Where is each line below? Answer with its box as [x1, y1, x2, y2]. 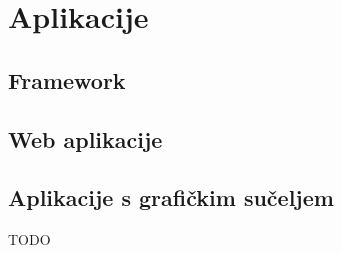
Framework [8, 64, 126, 95]
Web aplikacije [8, 123, 163, 154]
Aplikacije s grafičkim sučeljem [8, 182, 334, 213]
